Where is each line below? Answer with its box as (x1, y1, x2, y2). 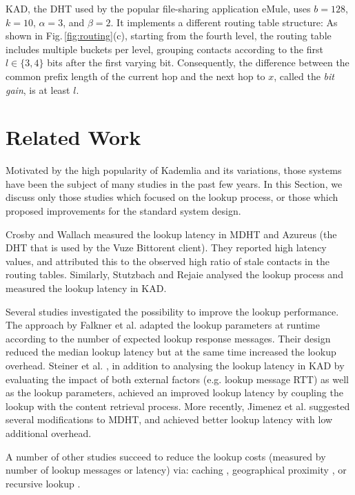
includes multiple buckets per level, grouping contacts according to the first (6, 41, 323, 56)
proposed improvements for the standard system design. (6, 204, 241, 218)
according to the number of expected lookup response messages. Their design (6, 331, 331, 345)
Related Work (6, 123, 141, 151)
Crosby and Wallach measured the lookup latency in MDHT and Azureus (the (6, 226, 337, 241)
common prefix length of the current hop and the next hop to (6, 68, 265, 83)
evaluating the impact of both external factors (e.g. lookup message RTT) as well (6, 371, 349, 386)
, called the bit (274, 68, 334, 83)
